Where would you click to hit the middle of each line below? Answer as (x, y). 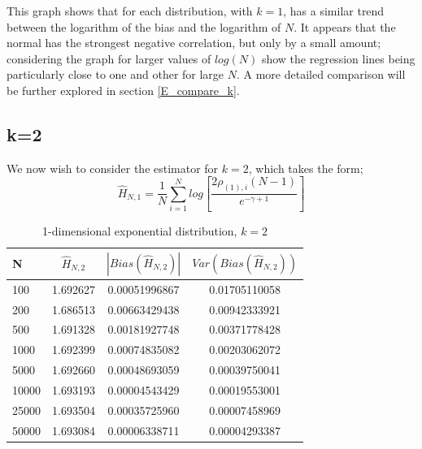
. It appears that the (345, 26)
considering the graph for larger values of (109, 58)
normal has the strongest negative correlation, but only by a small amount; (194, 43)
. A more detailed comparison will (321, 74)
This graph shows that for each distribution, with (130, 11)
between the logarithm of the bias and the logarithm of (144, 26)
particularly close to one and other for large (115, 74)
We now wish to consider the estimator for (113, 168)
